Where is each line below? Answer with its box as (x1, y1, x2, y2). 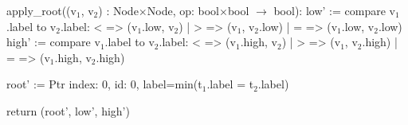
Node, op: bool (147, 2, 220, 18)
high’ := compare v (6, 33, 100, 50)
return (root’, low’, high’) (6, 102, 130, 119)
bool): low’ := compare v (273, 2, 395, 18)
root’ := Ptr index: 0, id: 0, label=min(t (6, 76, 202, 92)
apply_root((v (6, 2, 76, 18)
